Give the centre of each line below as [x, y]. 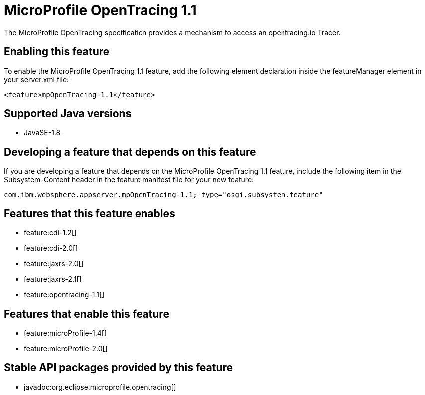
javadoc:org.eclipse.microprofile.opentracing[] [100, 387]
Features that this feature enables [90, 213]
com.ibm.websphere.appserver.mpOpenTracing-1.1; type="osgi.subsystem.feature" [164, 195]
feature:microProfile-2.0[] [66, 348]
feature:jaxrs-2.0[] [54, 264]
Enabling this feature [57, 52]
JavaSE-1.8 [42, 133]
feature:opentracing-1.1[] [64, 295]
